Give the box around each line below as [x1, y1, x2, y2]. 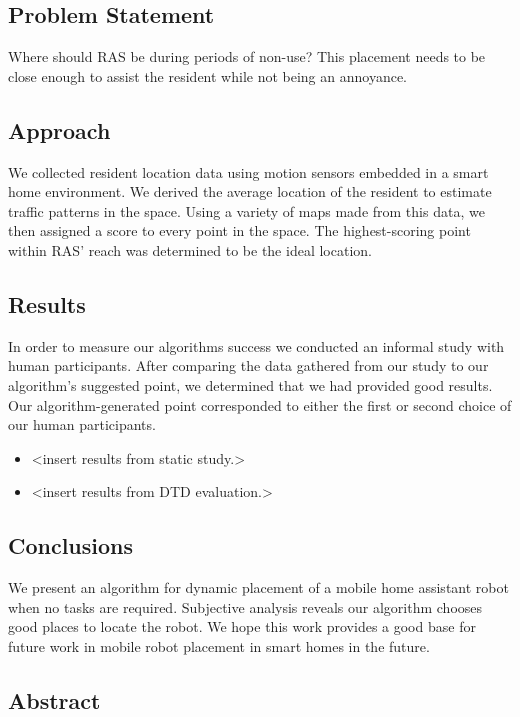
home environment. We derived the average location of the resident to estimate [8, 181, 492, 202]
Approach [8, 114, 111, 145]
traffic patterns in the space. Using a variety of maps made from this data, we [8, 200, 485, 221]
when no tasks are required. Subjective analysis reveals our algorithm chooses [8, 596, 483, 617]
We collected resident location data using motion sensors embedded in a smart [8, 161, 489, 182]
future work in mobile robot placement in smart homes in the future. [8, 635, 430, 656]
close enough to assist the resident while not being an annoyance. [8, 65, 408, 86]
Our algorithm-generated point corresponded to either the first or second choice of [8, 394, 512, 415]
